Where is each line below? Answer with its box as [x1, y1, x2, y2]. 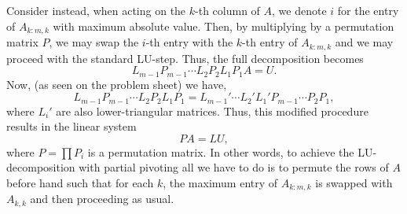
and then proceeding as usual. [30, 190, 174, 207]
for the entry [337, 2, 399, 18]
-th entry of [242, 34, 298, 50]
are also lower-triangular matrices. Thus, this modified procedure [56, 102, 368, 119]
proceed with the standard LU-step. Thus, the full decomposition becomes [6, 50, 364, 66]
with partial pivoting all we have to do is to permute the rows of [79, 159, 389, 175]
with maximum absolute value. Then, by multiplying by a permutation [53, 17, 394, 34]
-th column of [195, 2, 260, 18]
